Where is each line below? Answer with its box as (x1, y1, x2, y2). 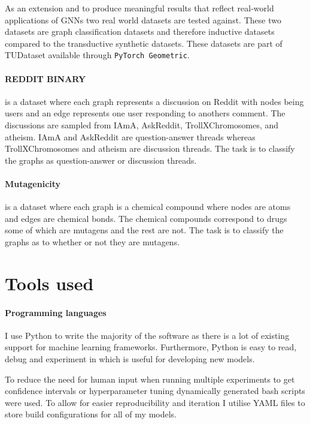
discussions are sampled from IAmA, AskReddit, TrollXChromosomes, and (5, 119, 279, 131)
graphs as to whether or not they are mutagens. (5, 235, 180, 248)
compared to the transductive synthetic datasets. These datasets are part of (5, 37, 282, 49)
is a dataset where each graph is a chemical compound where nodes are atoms (5, 200, 291, 213)
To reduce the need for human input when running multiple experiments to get (5, 372, 295, 385)
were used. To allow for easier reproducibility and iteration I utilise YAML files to (5, 396, 305, 408)
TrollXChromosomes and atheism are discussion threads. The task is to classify (5, 142, 295, 155)
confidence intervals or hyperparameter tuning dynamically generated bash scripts (5, 384, 305, 397)
